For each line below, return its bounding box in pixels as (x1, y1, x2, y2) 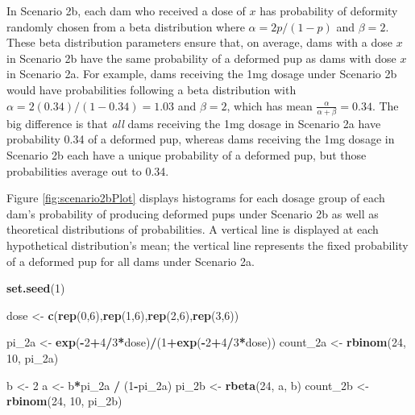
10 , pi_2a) (6, 350, 59, 366)
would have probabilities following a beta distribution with (6, 81, 297, 98)
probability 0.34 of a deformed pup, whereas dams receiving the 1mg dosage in (6, 131, 395, 147)
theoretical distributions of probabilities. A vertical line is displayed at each (6, 221, 379, 238)
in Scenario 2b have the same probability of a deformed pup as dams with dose (6, 49, 396, 66)
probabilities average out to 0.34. (6, 162, 169, 179)
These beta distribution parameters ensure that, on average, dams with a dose (6, 34, 392, 51)
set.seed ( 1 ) (6, 280, 65, 297)
